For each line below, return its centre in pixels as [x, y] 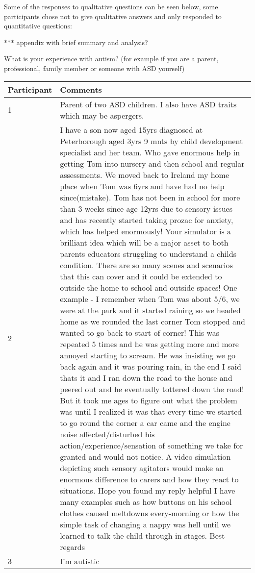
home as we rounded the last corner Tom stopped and [153, 321]
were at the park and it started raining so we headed [150, 310]
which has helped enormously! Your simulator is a [146, 231]
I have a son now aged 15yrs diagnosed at [131, 129]
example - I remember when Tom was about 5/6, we [150, 299]
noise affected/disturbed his [107, 434]
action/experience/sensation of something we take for [152, 445]
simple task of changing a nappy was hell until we [145, 524]
